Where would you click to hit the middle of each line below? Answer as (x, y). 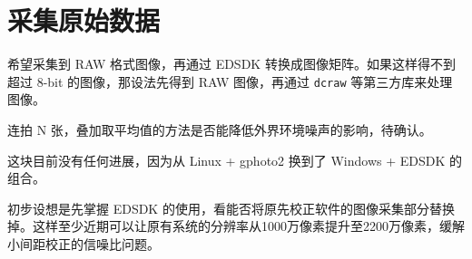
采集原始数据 (84, 20)
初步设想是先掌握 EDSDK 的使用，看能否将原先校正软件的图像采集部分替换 (231, 208)
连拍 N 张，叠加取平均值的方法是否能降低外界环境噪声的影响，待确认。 (220, 129)
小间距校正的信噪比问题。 (84, 243)
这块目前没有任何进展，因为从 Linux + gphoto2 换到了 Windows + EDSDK (226, 160)
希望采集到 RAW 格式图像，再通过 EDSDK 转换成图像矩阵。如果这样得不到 (231, 64)
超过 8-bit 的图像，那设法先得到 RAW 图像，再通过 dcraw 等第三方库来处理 (230, 81)
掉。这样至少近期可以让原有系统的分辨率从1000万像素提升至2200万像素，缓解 (236, 226)
